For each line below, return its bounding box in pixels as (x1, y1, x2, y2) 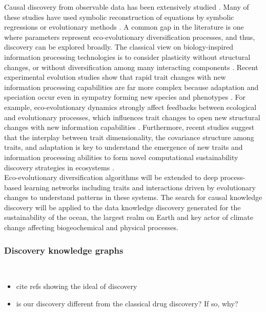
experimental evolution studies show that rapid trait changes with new (4, 72, 226, 82)
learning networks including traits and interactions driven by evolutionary (24, 182, 256, 192)
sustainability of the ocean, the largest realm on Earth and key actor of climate (4, 212, 253, 222)
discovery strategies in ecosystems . (4, 162, 114, 172)
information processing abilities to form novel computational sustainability (4, 151, 238, 162)
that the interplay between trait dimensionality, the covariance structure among (4, 131, 254, 142)
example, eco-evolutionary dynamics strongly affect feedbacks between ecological (4, 101, 257, 112)
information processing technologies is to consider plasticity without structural (4, 51, 251, 62)
